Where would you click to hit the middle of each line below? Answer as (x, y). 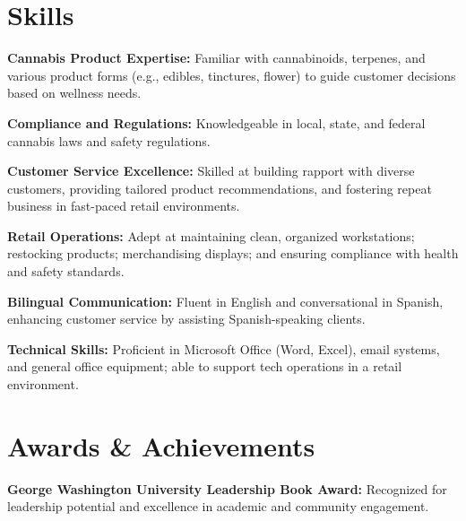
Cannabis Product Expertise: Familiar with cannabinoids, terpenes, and (216, 58)
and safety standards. (66, 271)
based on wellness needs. (74, 93)
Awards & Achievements (161, 445)
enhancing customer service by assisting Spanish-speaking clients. (186, 319)
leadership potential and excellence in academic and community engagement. (218, 506)
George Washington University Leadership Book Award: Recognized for (227, 488)
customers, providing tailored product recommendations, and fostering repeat (220, 188)
